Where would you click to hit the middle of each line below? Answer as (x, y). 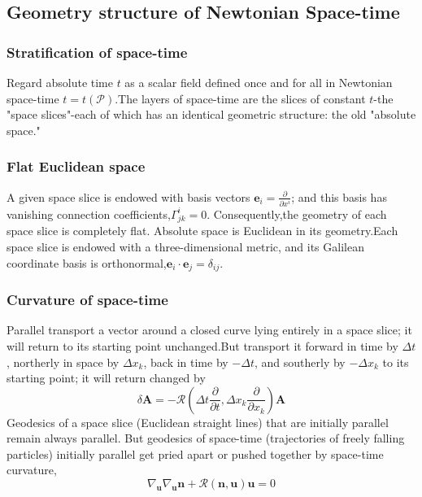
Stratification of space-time (97, 52)
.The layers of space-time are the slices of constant (240, 98)
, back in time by (186, 362)
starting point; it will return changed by (106, 378)
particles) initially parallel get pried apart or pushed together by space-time (195, 453)
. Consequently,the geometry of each (297, 214)
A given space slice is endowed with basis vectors (128, 196)
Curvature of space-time (87, 300)
